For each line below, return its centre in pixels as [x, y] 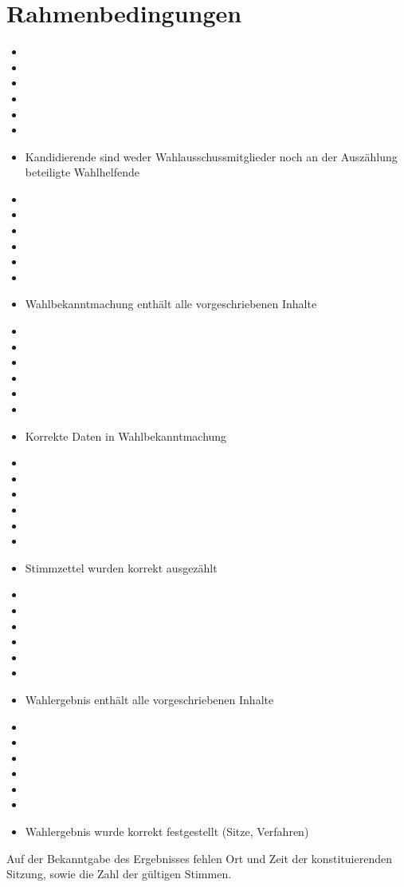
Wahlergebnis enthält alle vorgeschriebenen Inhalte [149, 699]
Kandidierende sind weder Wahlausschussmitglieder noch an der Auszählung [211, 156]
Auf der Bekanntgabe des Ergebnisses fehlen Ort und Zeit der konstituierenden [199, 858]
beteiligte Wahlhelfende [82, 172]
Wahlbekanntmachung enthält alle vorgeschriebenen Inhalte [171, 304]
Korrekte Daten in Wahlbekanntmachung [126, 436]
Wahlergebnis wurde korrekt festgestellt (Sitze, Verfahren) [167, 832]
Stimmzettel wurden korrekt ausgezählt [121, 567]
